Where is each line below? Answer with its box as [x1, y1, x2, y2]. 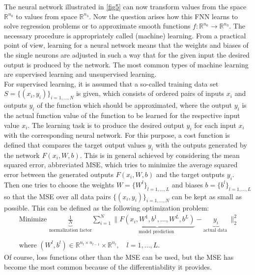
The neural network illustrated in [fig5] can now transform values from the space [4, 1, 247, 11]
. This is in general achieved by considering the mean [80, 150, 240, 160]
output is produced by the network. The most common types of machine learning [4, 59, 249, 69]
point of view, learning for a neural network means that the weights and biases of [4, 40, 249, 50]
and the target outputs [156, 169, 225, 179]
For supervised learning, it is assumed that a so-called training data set [4, 78, 219, 89]
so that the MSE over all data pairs [4, 191, 111, 201]
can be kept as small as [171, 191, 242, 201]
